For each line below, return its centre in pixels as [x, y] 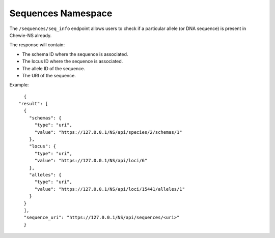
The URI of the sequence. [49, 75]
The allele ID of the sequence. [54, 68]
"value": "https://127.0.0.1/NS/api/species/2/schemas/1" [108, 132]
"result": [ [33, 104]
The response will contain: [37, 45]
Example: [19, 85]
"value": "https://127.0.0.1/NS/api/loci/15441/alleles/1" [110, 189]
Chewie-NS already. [31, 35]
